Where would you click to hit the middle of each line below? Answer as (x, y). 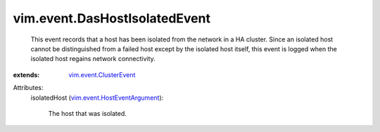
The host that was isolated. (87, 113)
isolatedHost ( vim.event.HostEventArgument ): (97, 98)
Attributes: (28, 88)
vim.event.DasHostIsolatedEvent (112, 18)
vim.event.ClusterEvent (102, 74)
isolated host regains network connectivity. (93, 59)
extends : (26, 74)
